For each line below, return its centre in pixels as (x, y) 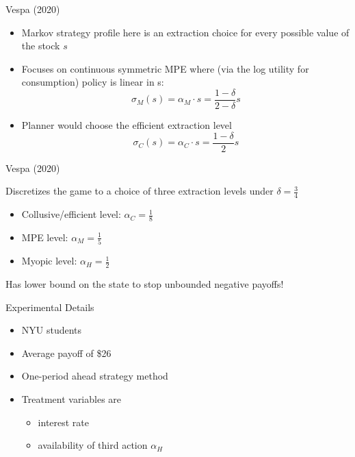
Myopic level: (49, 261)
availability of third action (93, 445)
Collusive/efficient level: (71, 214)
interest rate (64, 422)
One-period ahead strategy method (95, 376)
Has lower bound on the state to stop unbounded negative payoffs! (145, 284)
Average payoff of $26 (66, 353)
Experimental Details (50, 307)
